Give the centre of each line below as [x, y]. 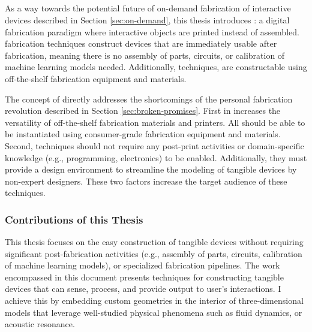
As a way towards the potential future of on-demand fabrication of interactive [148, 8]
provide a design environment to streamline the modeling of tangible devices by [151, 169]
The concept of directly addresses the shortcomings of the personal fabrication [149, 99]
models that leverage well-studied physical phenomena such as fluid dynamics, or [154, 312]
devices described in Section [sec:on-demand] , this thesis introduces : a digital [147, 19]
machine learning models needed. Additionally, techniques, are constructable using [156, 67]
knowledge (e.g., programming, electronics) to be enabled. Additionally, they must [156, 157]
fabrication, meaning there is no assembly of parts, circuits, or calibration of [145, 55]
